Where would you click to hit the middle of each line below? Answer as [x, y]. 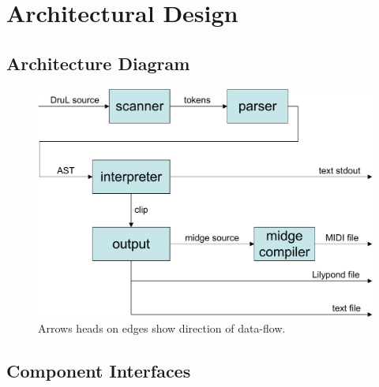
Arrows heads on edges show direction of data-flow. [162, 327]
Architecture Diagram [98, 63]
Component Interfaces [99, 370]
